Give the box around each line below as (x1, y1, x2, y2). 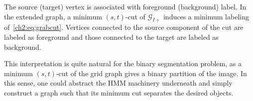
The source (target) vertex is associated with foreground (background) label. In (4, 1, 247, 11)
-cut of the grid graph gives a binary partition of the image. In (56, 68, 247, 78)
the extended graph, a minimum (4, 11, 102, 21)
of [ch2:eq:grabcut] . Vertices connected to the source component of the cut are (4, 22, 244, 32)
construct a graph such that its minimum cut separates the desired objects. (4, 87, 234, 98)
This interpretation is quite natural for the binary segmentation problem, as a (4, 58, 242, 69)
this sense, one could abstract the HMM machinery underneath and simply (4, 78, 233, 88)
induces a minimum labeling (163, 11, 249, 21)
